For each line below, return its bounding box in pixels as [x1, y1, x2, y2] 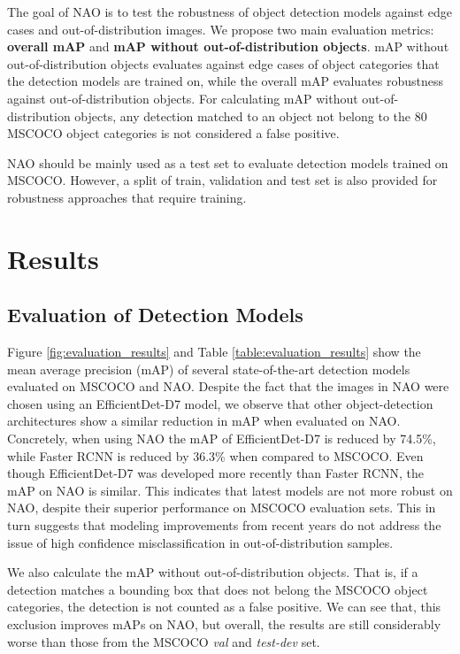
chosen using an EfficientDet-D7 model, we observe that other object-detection [7, 394, 433, 412]
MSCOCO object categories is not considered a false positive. [7, 124, 340, 142]
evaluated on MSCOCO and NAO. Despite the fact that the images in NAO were [7, 377, 449, 396]
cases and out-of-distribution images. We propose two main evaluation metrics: [7, 19, 434, 38]
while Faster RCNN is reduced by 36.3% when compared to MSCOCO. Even [7, 446, 424, 465]
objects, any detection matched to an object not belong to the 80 [74, 106, 427, 125]
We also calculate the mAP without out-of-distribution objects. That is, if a [7, 563, 418, 581]
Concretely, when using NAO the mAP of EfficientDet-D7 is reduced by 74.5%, [7, 429, 436, 448]
